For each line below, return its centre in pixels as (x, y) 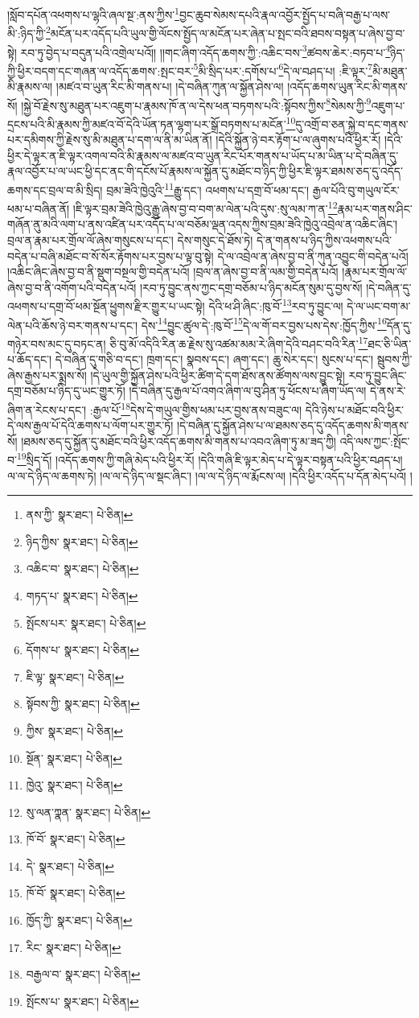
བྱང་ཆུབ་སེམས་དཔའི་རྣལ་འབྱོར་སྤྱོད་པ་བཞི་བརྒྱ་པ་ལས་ (285, 14)
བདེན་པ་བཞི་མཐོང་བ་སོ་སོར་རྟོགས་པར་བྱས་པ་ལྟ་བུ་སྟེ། (111, 256)
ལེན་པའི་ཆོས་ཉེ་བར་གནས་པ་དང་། (73, 325)
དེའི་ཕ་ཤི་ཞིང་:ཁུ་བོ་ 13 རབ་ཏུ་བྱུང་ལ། (276, 305)
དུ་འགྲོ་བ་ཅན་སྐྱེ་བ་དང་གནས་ (352, 124)
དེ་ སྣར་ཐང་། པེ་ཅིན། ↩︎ (70, 866)
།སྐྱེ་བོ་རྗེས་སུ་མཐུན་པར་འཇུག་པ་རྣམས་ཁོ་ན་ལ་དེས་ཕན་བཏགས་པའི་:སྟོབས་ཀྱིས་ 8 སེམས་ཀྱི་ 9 (196, 104)
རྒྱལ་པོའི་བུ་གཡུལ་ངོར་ (356, 190)
